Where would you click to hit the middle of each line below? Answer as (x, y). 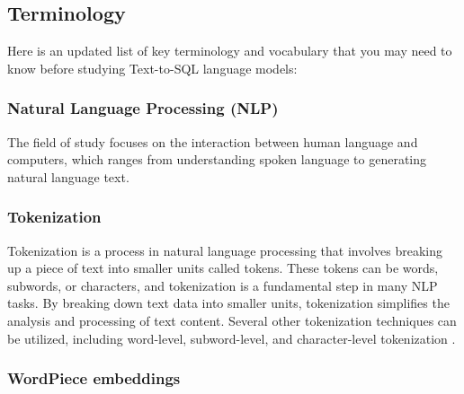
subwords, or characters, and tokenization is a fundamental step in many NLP (223, 285)
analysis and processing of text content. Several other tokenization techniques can (232, 320)
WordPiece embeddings (94, 378)
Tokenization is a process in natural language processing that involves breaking (225, 250)
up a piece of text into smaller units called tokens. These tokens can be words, (223, 268)
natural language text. (68, 176)
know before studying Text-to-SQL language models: (152, 68)
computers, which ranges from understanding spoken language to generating (217, 159)
